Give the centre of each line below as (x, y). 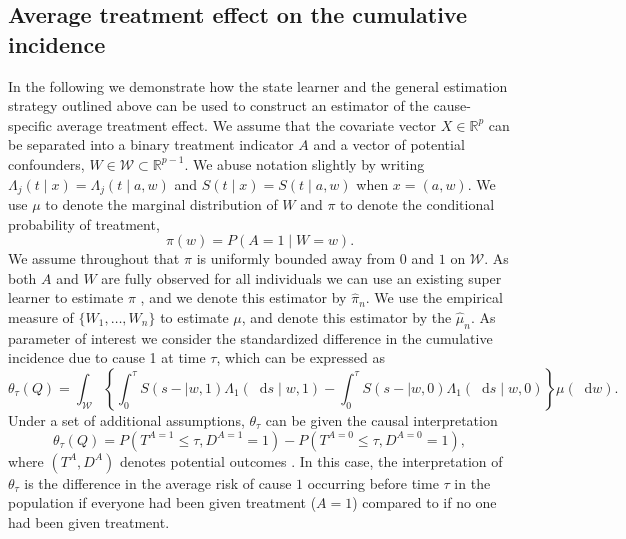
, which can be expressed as (301, 357)
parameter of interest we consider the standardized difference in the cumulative (250, 337)
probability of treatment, (84, 223)
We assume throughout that (94, 258)
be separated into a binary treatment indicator (151, 144)
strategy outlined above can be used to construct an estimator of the (218, 105)
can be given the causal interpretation (381, 419)
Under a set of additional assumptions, (126, 419)
